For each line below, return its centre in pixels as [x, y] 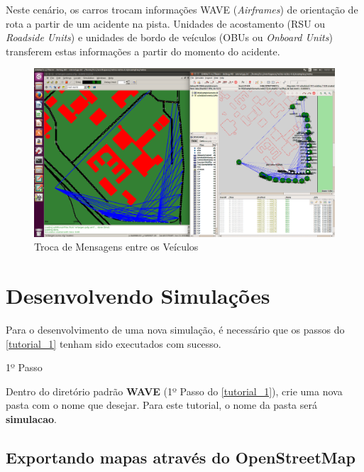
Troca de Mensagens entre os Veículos [116, 247]
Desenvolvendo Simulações [138, 295]
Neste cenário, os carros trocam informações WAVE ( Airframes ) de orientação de [182, 9]
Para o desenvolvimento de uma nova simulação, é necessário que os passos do [175, 329]
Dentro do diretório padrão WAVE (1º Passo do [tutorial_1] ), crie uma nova [174, 391]
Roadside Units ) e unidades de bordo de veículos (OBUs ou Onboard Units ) [169, 37]
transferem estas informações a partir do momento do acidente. [143, 51]
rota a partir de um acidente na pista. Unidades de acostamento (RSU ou [166, 23]
